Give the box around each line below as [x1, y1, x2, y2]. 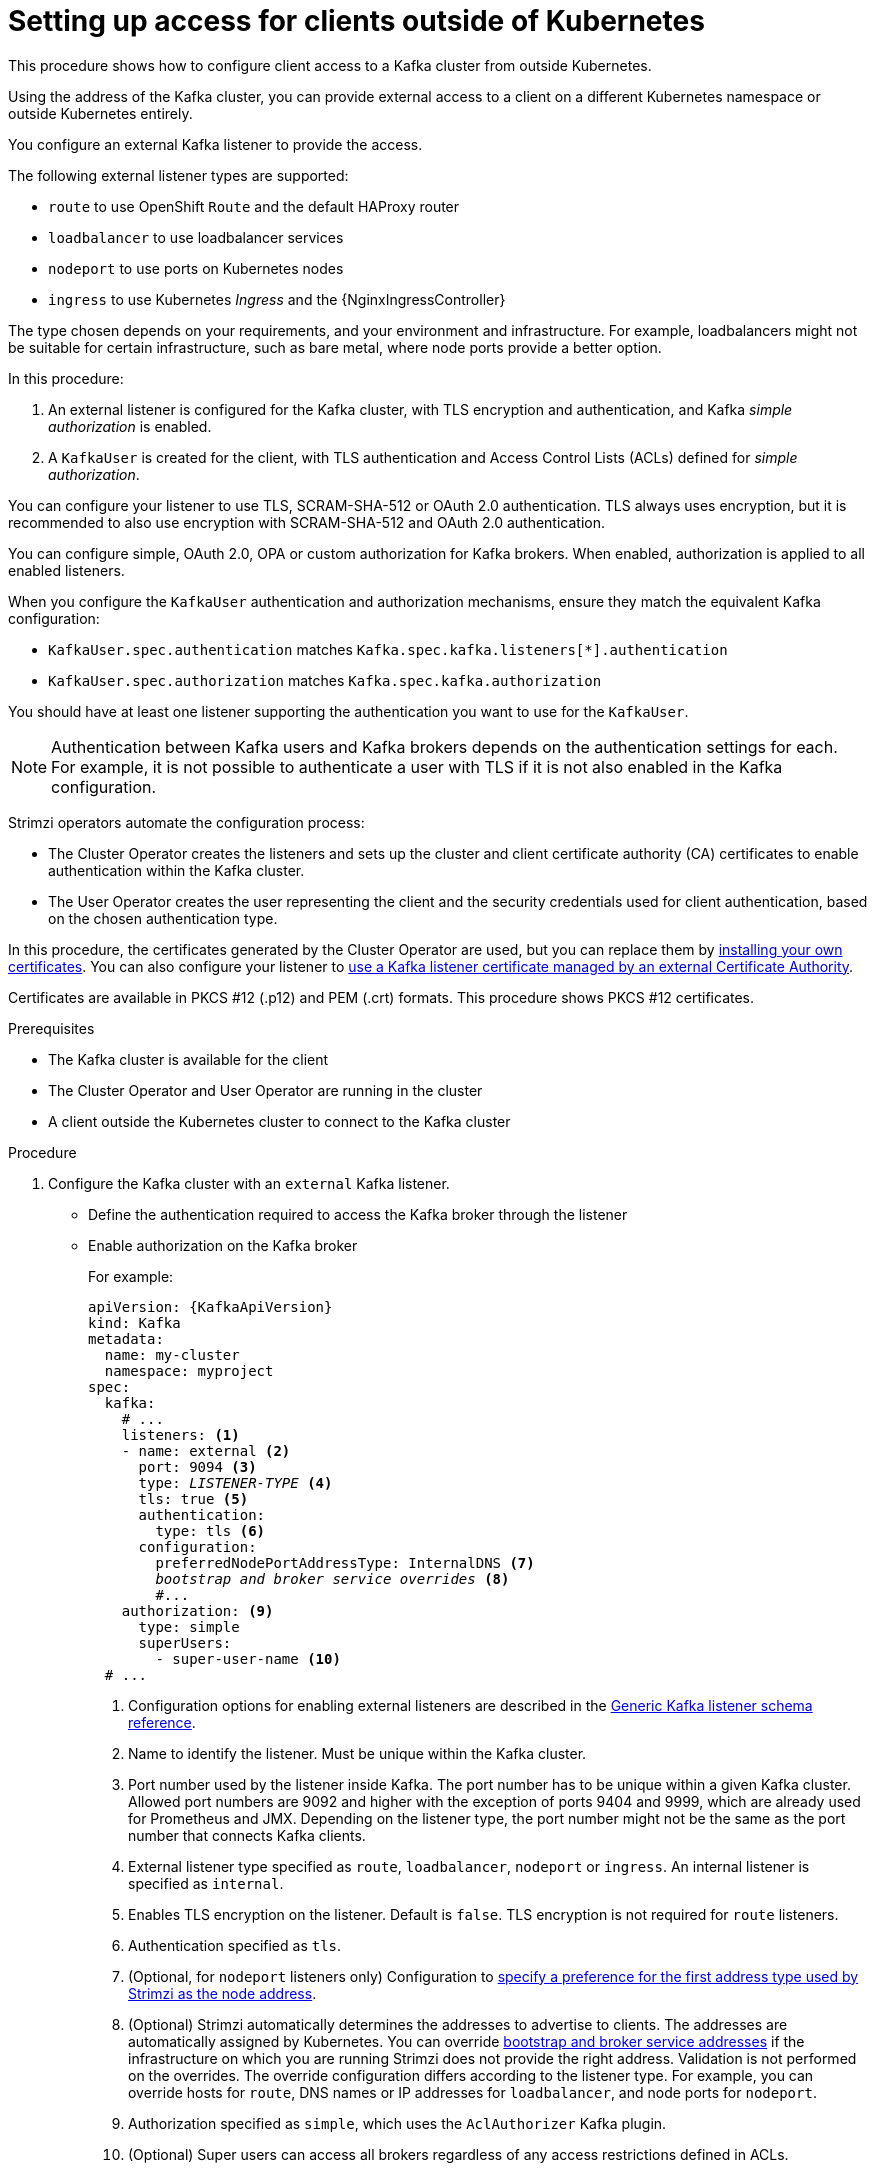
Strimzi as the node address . [128, 1984, 317, 2002]
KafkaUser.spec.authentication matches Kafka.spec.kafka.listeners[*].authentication [48, 640, 728, 658]
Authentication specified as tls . [128, 1936, 342, 1954]
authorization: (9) [121, 1602, 274, 1619]
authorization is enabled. [48, 417, 212, 435]
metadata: [88, 1330, 164, 1347]
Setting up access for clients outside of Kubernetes [8, 4, 705, 38]
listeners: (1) [121, 1426, 240, 1443]
